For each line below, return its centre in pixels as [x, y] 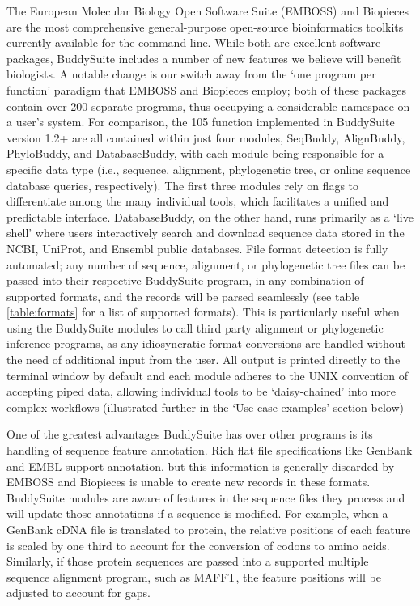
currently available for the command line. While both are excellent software [194, 42]
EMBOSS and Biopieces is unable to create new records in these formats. [189, 482]
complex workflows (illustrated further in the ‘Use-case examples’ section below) [205, 407]
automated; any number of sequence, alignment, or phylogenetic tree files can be [206, 264]
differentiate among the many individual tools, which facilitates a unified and [198, 201]
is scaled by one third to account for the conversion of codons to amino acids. [198, 545]
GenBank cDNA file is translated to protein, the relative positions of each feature [209, 529]
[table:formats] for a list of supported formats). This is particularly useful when [203, 312]
